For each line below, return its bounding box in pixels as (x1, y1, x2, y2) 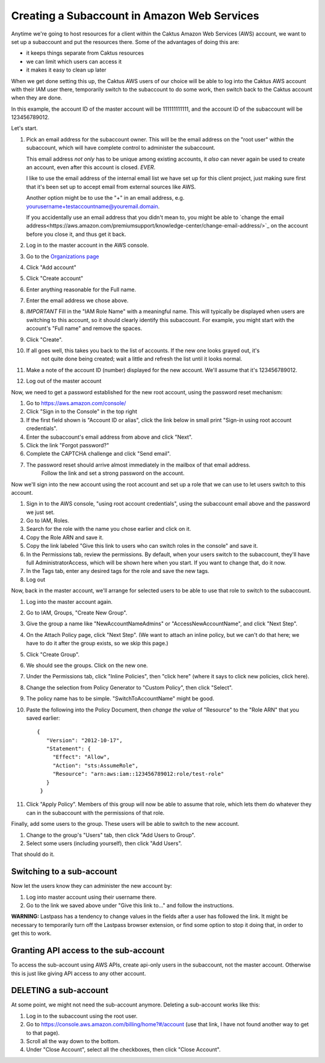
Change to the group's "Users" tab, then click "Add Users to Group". (26, 831, 196, 838)
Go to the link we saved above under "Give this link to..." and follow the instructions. (26, 902, 234, 909)
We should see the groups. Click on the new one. (26, 662, 148, 669)
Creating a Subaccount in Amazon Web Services (11, 9, 259, 22)
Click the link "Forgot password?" (26, 441, 110, 448)
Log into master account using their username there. (26, 893, 156, 900)
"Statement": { (46, 745, 91, 752)
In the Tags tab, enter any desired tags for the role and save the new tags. (26, 568, 210, 575)
